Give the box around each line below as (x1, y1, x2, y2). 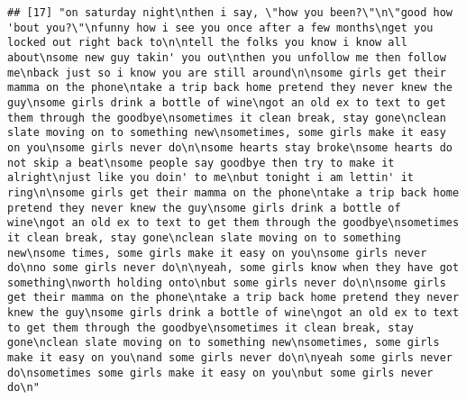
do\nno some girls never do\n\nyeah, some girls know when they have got (7, 261, 460, 275)
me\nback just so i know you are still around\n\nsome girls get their (7, 66, 446, 79)
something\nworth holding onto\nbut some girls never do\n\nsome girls (7, 276, 446, 289)
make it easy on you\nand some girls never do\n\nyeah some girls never (7, 351, 452, 365)
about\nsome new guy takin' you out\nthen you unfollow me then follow (7, 50, 446, 64)
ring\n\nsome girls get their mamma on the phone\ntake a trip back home (7, 186, 460, 199)
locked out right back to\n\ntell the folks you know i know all (7, 36, 407, 50)
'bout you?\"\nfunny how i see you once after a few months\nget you (7, 21, 434, 34)
